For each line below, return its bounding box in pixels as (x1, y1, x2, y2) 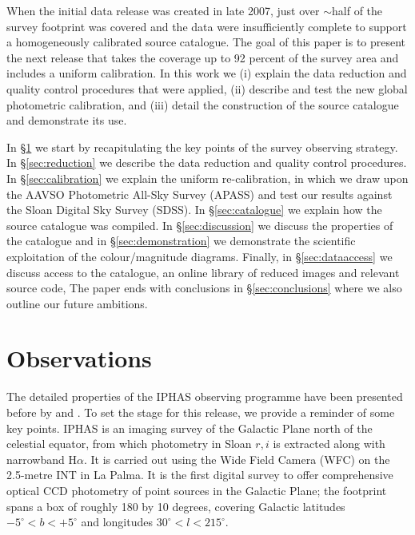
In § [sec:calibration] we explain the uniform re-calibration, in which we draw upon (6, 169, 409, 186)
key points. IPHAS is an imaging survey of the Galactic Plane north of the (6, 419, 373, 436)
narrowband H (6, 450, 77, 467)
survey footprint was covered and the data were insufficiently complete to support (6, 18, 407, 34)
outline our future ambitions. (6, 295, 148, 311)
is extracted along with (273, 435, 385, 452)
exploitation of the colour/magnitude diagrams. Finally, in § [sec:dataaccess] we (6, 248, 393, 264)
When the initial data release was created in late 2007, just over (6, 2, 320, 18)
